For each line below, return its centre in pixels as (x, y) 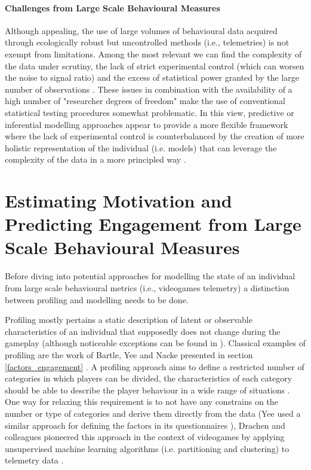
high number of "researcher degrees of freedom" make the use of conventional (145, 101)
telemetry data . (34, 460)
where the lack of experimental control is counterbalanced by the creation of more (155, 136)
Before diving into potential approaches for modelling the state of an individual (150, 276)
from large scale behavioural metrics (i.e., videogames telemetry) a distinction (147, 288)
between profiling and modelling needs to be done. (97, 299)
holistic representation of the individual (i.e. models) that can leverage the (141, 147)
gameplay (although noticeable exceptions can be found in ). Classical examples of (155, 343)
